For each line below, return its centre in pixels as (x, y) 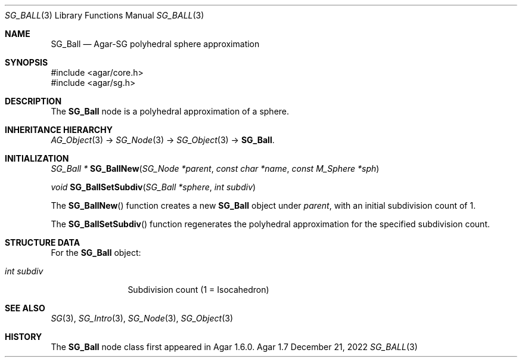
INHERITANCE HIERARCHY (59, 130)
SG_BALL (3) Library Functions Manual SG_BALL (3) (105, 15)
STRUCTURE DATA (43, 242)
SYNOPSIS (27, 62)
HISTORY (24, 337)
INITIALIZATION (37, 158)
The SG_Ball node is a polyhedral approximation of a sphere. (170, 111)
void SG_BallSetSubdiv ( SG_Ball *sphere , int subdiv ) (153, 187)
